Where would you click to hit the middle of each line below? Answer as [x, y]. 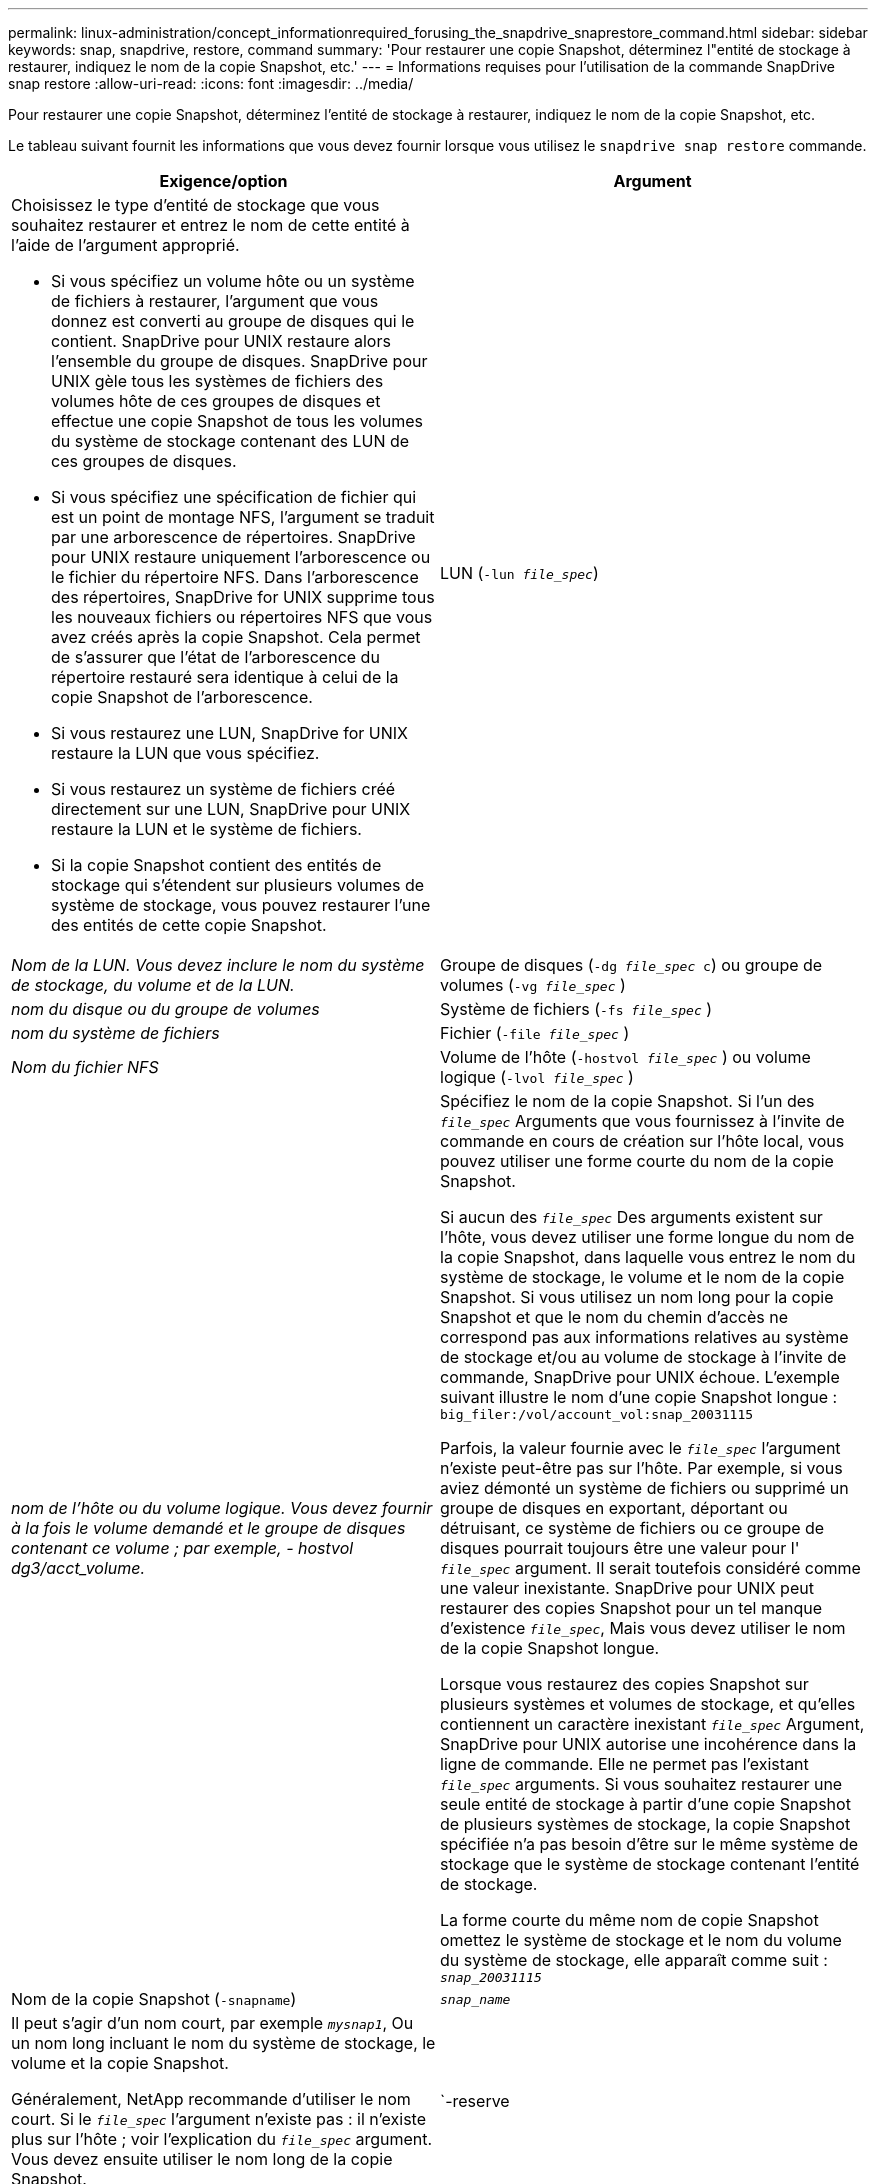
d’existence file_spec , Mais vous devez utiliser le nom [643, 1628]
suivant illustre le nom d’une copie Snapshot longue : [639, 1397]
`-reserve [475, 2101]
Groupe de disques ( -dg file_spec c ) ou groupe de [631, 965]
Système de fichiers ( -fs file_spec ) [576, 1009]
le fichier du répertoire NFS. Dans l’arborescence [235, 577]
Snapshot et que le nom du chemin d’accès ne [614, 1317]
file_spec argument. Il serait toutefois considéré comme [650, 1568]
